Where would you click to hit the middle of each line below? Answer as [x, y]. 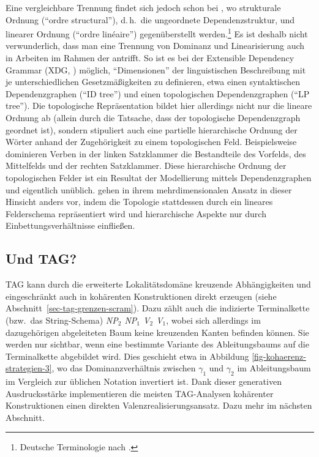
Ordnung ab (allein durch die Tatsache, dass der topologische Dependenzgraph [153, 117]
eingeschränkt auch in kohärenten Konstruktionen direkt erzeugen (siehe [141, 296]
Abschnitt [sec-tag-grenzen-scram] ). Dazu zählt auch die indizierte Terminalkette [158, 308]
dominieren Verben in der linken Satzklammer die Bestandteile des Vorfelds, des [156, 153]
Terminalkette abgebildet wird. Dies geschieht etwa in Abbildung [127, 356]
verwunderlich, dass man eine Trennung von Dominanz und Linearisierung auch [155, 46]
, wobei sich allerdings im [213, 320]
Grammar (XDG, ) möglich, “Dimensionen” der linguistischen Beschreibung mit [156, 69]
